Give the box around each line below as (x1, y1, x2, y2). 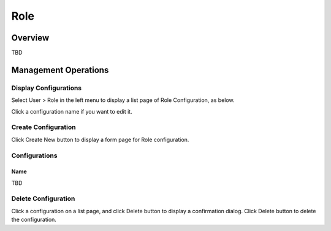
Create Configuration (11, 123, 76, 131)
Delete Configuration (11, 194, 75, 203)
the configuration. (11, 216, 56, 224)
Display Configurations (11, 84, 82, 92)
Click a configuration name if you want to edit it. (11, 108, 132, 115)
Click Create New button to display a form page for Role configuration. (11, 136, 189, 143)
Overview (11, 33, 50, 43)
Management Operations (11, 65, 109, 75)
